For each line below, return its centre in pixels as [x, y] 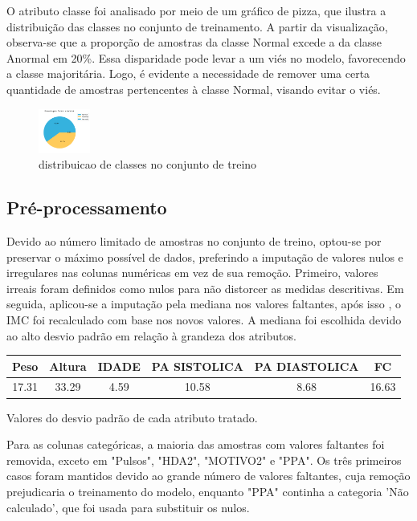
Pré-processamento [87, 208]
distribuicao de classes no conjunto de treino [148, 164]
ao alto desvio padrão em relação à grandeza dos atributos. [151, 335]
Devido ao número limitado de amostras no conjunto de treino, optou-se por [194, 240]
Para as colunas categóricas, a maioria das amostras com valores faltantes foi [196, 444]
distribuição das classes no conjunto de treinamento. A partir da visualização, [197, 26]
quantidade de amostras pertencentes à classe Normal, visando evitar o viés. [194, 89]
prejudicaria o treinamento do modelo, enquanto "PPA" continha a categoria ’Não [208, 491]
